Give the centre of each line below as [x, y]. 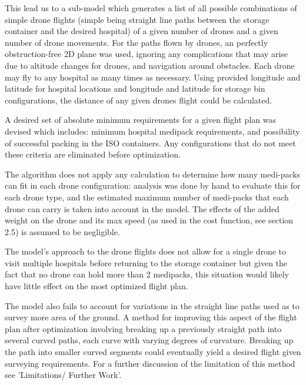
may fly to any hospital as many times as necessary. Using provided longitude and [153, 77]
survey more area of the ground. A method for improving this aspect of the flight [151, 317]
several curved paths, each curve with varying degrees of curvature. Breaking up [149, 340]
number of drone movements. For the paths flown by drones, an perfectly [137, 42]
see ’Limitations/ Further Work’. [63, 375]
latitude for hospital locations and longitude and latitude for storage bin [135, 88]
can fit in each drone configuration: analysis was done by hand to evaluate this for [153, 185]
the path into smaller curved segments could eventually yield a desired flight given [153, 352]
